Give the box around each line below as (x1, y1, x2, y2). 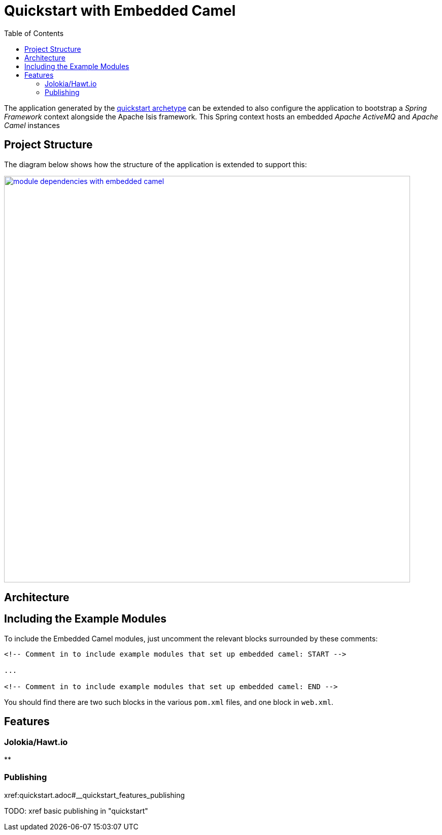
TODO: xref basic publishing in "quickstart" (4, 806, 148, 815)
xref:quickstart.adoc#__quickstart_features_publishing (4, 790, 185, 799)
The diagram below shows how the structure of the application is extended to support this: (4, 160, 307, 169)
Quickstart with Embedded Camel (4, 2, 236, 19)
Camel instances (4, 120, 60, 130)
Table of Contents (4, 28, 64, 38)
